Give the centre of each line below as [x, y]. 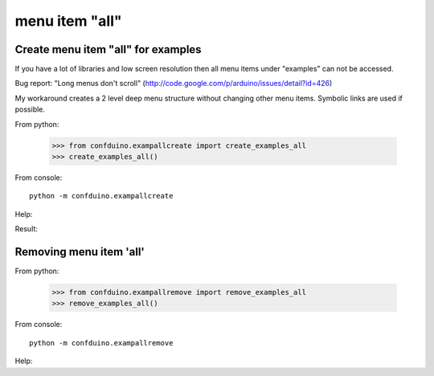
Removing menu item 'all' [80, 252]
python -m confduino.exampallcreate [101, 196]
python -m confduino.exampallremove [101, 343]
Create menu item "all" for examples [108, 49]
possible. [30, 109]
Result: [26, 229]
